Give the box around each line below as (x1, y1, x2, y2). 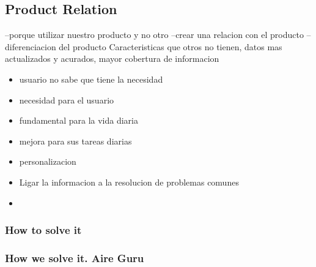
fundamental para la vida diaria (19, 114, 138, 127)
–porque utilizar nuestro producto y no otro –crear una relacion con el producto (5, 28, 304, 41)
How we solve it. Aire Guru (5, 250, 144, 265)
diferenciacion (5, 40, 56, 53)
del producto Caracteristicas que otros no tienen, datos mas (59, 40, 282, 53)
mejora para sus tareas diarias (19, 134, 132, 147)
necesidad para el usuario (19, 93, 114, 106)
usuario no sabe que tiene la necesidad (19, 72, 163, 85)
